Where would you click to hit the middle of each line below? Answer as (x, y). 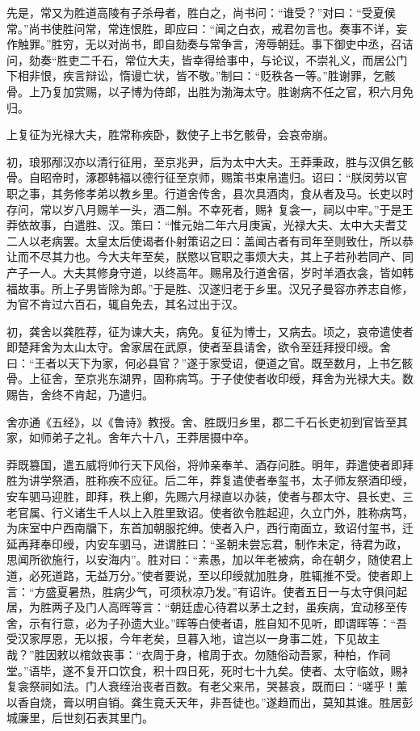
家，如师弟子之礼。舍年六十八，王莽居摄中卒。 (131, 437)
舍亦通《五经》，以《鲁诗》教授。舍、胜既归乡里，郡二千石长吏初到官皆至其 (207, 421)
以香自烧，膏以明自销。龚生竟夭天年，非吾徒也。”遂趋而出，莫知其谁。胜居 (204, 702)
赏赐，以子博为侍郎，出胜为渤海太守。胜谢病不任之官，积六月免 (244, 91)
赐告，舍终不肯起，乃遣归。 (80, 395)
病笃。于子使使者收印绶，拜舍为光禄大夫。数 (294, 378)
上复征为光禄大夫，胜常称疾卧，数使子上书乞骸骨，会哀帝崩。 (170, 134)
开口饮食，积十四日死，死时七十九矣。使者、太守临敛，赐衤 (255, 670)
